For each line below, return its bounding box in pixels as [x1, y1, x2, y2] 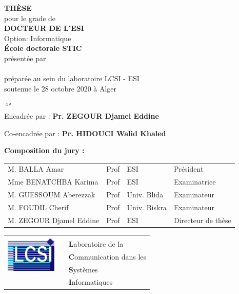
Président [173, 163, 204, 174]
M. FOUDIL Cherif [8, 202, 69, 212]
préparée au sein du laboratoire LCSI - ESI [4, 73, 140, 84]
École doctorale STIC [4, 43, 82, 53]
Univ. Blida [127, 189, 164, 200]
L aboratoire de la [68, 238, 124, 249]
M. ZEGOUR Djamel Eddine [8, 214, 99, 225]
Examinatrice [173, 176, 216, 187]
